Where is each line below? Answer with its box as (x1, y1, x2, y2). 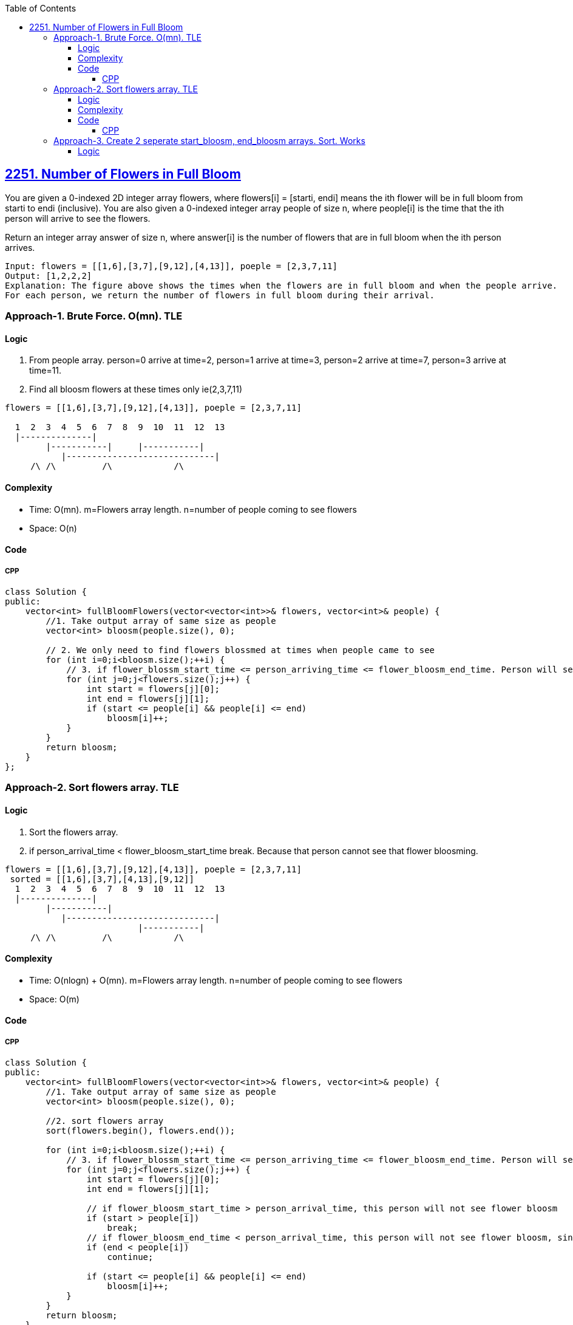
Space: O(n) (29, 522, 77, 533)
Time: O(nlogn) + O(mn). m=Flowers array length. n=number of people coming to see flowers (29, 974, 402, 985)
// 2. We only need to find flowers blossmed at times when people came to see (46, 645, 435, 656)
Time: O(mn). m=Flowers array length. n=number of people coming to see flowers (29, 504, 357, 515)
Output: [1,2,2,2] (5, 270, 92, 281)
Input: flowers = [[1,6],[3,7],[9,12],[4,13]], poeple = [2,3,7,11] (5, 261, 337, 271)
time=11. (29, 365, 62, 376)
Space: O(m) (29, 993, 80, 1004)
